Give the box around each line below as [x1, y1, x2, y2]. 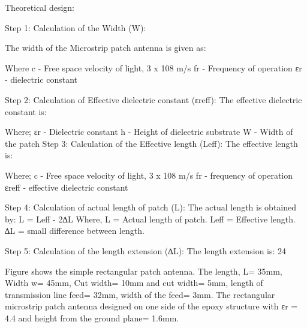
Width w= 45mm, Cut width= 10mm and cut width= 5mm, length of [5, 276, 263, 289]
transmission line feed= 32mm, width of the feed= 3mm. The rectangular [5, 288, 275, 300]
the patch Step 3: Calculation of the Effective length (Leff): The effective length [5, 137, 298, 149]
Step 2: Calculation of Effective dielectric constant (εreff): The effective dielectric [5, 93, 302, 106]
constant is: [5, 105, 47, 118]
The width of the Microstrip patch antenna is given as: [5, 41, 206, 54]
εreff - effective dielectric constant [5, 180, 128, 193]
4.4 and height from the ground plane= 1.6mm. [5, 311, 179, 324]
